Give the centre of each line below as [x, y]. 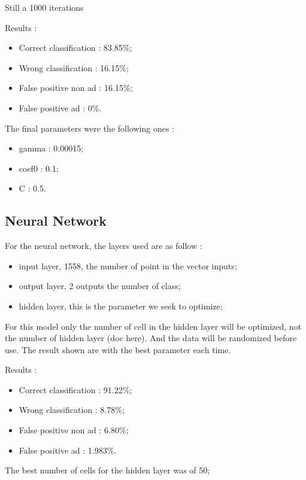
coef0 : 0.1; [39, 168]
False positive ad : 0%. [60, 107]
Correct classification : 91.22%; [75, 389]
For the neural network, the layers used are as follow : [104, 246]
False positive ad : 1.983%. [68, 450]
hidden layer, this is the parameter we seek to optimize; [121, 306]
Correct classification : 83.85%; [75, 48]
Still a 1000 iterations [44, 7]
